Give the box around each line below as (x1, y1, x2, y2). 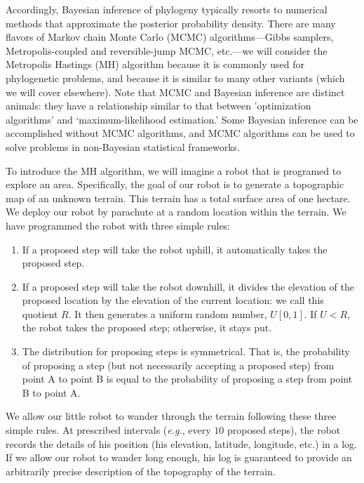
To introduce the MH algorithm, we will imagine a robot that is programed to (6, 163, 342, 178)
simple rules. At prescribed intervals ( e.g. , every (6, 423, 211, 437)
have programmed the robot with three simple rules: (6, 218, 231, 232)
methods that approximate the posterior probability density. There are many (6, 15, 336, 30)
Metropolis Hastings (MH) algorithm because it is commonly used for (6, 57, 305, 72)
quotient (22, 306, 58, 321)
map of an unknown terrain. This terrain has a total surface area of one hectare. (6, 190, 351, 205)
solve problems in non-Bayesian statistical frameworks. (6, 139, 241, 154)
